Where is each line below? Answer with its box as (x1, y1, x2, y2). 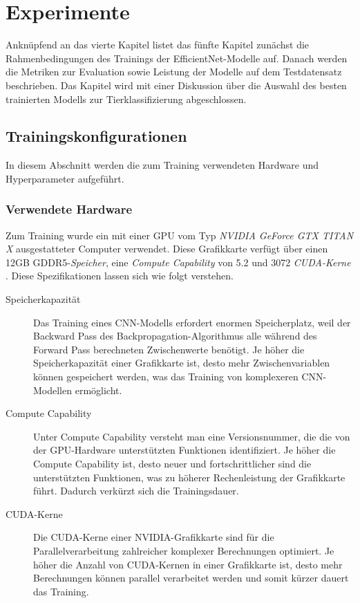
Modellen (33, 382, 73, 397)
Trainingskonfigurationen (6, 125, 187, 147)
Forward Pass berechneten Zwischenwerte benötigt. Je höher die (33, 342, 305, 356)
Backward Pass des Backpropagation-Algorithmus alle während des (33, 328, 317, 343)
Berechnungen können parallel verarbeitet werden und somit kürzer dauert (33, 570, 349, 585)
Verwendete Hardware (6, 201, 133, 218)
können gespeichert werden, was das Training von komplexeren (33, 369, 299, 384)
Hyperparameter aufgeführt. (6, 171, 124, 185)
